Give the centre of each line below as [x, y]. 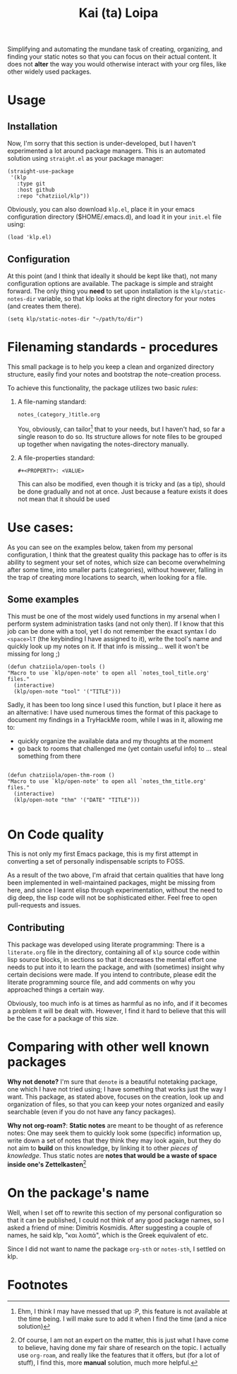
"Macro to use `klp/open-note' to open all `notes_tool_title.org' [109, 673]
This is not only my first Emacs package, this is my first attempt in [103, 854]
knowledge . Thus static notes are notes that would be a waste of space [112, 1156]
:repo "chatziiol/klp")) [53, 196]
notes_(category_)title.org [59, 414]
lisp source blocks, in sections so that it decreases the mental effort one [112, 960]
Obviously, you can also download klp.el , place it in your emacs [101, 210]
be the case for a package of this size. [63, 1019]
